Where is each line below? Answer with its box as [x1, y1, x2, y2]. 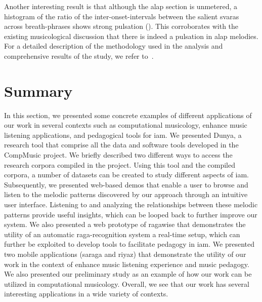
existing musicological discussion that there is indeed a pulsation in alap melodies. [4, 30, 258, 41]
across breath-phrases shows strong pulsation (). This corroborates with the [4, 21, 239, 31]
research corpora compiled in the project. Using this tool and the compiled [4, 159, 235, 170]
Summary [4, 80, 73, 101]
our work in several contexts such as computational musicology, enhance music [4, 120, 247, 130]
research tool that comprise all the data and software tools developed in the [4, 139, 239, 150]
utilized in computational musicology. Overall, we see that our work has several [4, 278, 249, 289]
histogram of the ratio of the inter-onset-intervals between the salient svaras [4, 11, 239, 21]
